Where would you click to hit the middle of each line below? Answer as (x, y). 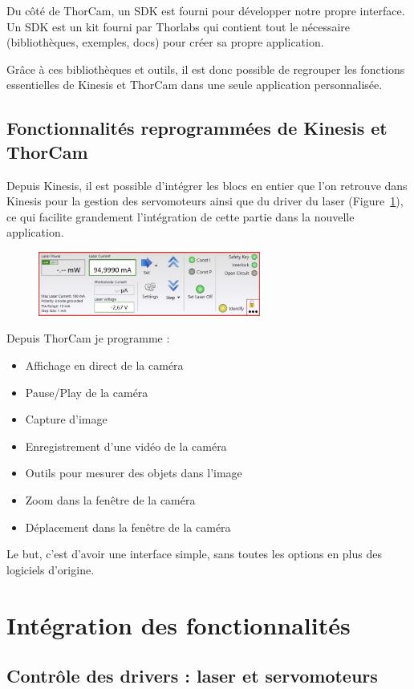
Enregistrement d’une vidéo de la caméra (126, 446)
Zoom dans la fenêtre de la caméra (110, 500)
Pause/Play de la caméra (87, 392)
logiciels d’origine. (51, 569)
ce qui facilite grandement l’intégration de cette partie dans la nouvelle (181, 216)
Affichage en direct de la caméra (104, 365)
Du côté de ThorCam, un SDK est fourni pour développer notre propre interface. (206, 10)
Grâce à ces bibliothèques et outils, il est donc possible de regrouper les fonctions (206, 69)
